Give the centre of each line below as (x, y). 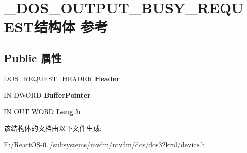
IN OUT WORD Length (42, 111)
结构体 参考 (71, 27)
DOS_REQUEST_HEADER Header (62, 78)
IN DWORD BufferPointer (47, 95)
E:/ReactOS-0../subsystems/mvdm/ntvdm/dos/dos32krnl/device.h (105, 144)
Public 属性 (33, 58)
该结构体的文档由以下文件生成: (53, 128)
